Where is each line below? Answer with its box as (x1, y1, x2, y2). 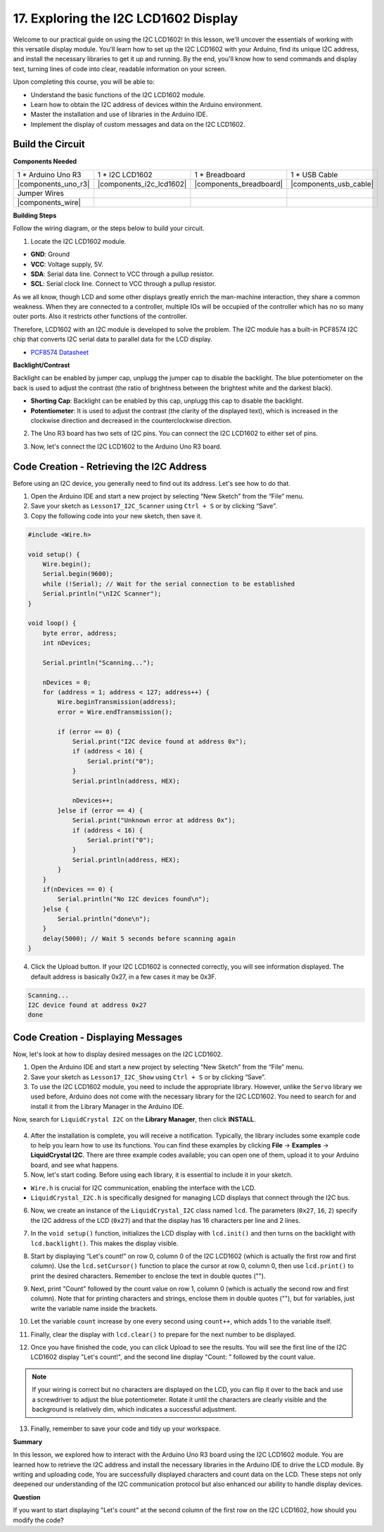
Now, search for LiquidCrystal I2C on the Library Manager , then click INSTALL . (13, 1115, 256, 1124)
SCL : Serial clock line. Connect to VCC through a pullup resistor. (30, 280, 217, 288)
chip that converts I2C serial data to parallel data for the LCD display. (13, 335, 212, 344)
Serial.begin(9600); (42, 570, 114, 578)
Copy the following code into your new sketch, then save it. (30, 511, 203, 520)
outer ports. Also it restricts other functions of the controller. (13, 312, 188, 320)
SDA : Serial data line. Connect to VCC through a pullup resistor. (30, 270, 215, 278)
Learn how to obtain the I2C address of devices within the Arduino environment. (30, 100, 263, 108)
